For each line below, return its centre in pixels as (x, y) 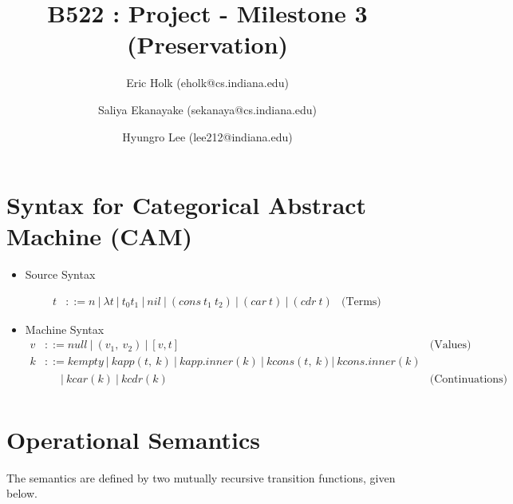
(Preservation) (207, 44)
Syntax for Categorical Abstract (187, 205)
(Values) (450, 345)
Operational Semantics (133, 439)
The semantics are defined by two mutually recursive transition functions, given (201, 477)
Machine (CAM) (100, 236)
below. (22, 493)
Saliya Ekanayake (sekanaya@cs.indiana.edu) (207, 109)
